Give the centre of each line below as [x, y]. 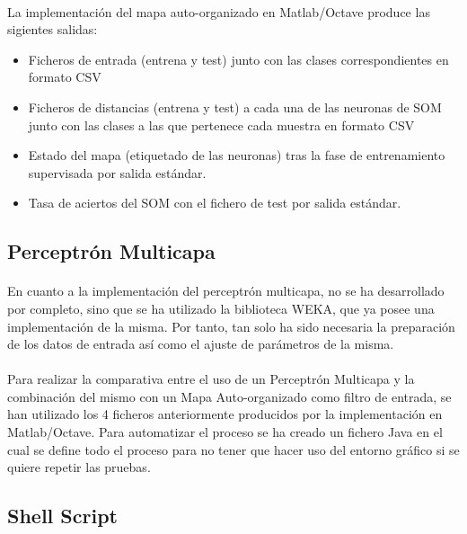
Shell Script [62, 516]
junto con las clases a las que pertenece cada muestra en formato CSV [221, 125]
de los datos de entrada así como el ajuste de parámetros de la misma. [201, 344]
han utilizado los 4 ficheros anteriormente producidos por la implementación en [225, 414]
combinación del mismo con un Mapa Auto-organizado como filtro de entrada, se [229, 396]
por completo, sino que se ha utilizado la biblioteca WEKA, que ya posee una [221, 308]
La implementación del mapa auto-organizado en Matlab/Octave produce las [219, 11]
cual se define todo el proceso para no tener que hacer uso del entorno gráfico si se [233, 449]
